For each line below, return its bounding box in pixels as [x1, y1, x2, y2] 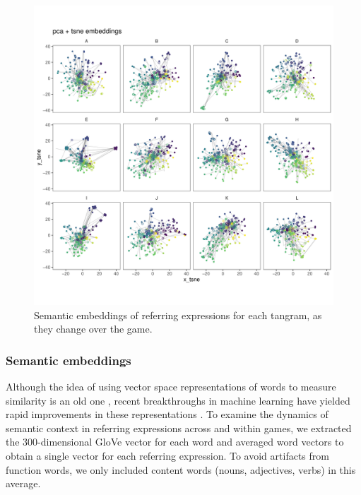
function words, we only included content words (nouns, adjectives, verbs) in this [6, 462, 356, 477]
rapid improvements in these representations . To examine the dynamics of [6, 407, 329, 422]
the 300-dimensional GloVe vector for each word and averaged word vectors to [6, 434, 344, 449]
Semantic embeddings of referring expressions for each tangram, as [34, 307, 322, 322]
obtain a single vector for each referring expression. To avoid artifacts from [6, 448, 329, 463]
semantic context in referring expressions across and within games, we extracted [6, 420, 352, 435]
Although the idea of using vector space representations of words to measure [6, 379, 336, 393]
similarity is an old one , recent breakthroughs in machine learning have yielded [6, 393, 350, 407]
